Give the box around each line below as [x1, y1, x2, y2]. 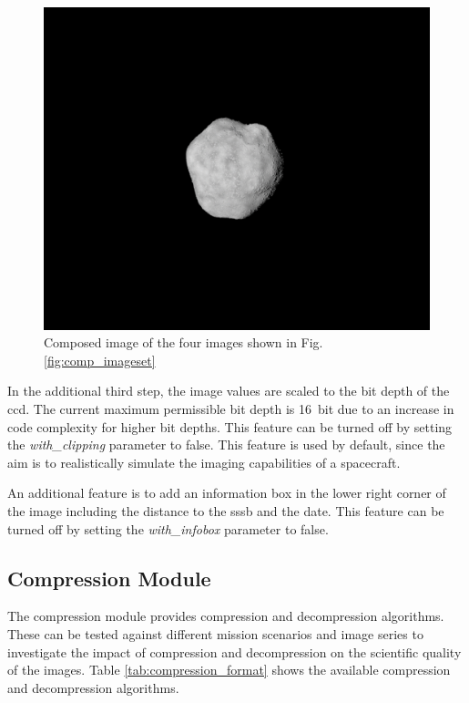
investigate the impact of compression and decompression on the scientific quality [7, 642, 462, 661]
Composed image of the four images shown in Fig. [44, 333, 323, 352]
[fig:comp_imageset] [44, 350, 156, 369]
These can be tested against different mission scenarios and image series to [7, 624, 423, 643]
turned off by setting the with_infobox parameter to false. [7, 519, 329, 538]
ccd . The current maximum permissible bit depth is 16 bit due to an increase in [7, 398, 454, 418]
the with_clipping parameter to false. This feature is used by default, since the [7, 435, 445, 454]
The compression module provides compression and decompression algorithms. [7, 606, 444, 625]
